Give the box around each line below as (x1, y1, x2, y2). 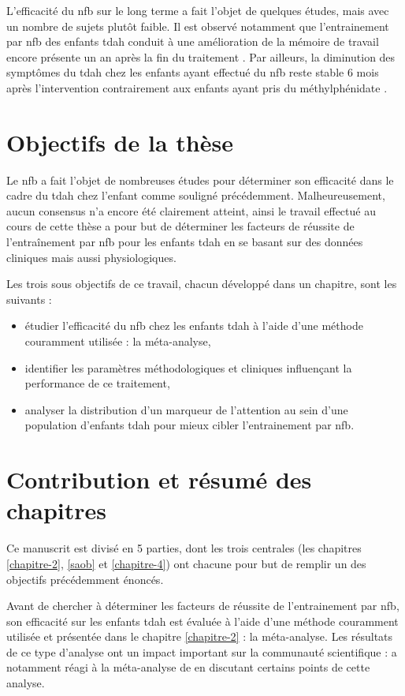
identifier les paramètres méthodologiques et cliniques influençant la (24, 359, 352, 376)
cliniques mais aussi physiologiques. (6, 249, 176, 265)
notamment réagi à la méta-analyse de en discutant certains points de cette (6, 659, 370, 675)
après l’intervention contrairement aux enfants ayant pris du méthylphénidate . (6, 79, 388, 95)
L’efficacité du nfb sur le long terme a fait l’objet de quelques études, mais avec (6, 2, 389, 18)
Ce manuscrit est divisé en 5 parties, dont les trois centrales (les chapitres (6, 540, 362, 556)
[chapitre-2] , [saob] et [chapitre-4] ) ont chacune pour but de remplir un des (6, 555, 366, 571)
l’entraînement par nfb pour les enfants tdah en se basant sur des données (6, 234, 363, 250)
